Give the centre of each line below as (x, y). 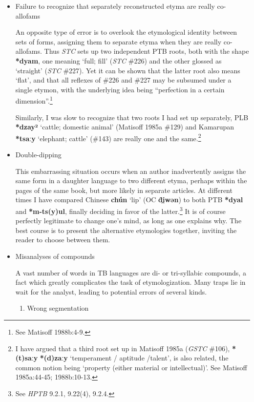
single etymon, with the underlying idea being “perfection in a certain (120, 89)
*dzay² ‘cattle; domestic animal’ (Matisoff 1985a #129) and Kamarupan (125, 127)
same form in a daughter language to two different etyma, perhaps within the (131, 180)
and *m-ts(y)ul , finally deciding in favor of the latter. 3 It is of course (120, 210)
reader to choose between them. (63, 240)
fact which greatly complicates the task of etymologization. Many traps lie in (130, 282)
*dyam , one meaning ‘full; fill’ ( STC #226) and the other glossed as (118, 60)
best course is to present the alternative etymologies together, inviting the (126, 230)
